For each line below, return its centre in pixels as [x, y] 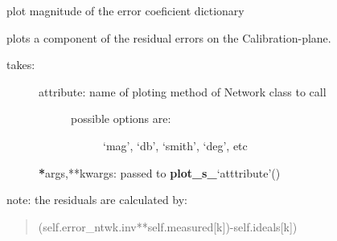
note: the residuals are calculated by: [97, 200]
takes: [21, 65]
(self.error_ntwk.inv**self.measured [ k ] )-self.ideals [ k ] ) [168, 226]
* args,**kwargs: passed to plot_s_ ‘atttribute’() [160, 172]
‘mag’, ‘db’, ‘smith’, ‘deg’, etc [175, 145]
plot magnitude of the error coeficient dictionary [125, 10]
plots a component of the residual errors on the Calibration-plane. [169, 37]
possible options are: [121, 118]
